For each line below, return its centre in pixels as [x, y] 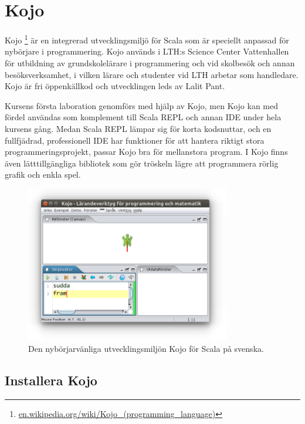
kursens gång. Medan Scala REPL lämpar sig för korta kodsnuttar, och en [138, 128]
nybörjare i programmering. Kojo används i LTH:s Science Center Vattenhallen [147, 51]
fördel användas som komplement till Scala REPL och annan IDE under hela [143, 117]
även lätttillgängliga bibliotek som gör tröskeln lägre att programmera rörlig [142, 163]
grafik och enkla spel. [43, 174]
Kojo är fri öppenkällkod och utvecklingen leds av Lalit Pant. [115, 86]
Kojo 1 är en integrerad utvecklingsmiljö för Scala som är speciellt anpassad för [147, 39]
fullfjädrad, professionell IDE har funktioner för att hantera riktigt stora [135, 140]
